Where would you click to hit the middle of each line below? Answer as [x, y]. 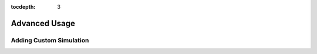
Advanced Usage [43, 23]
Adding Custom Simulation [50, 40]
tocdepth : [23, 7]
